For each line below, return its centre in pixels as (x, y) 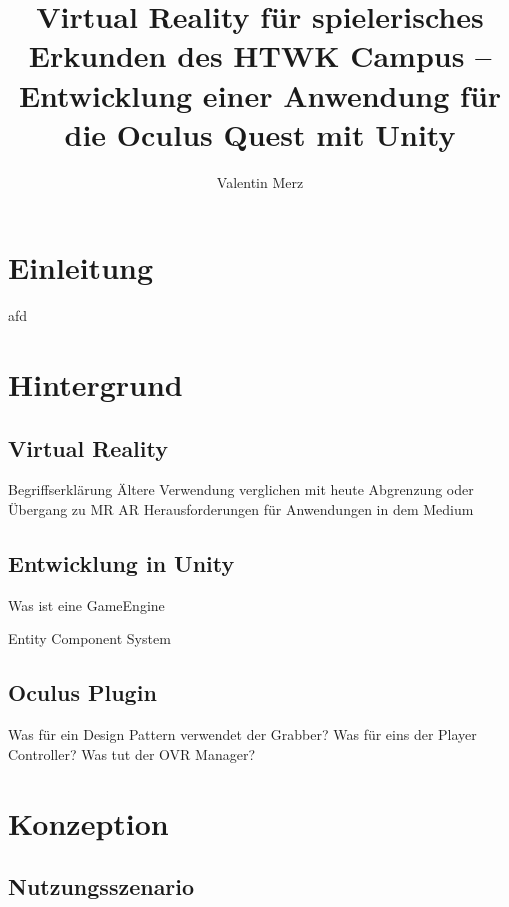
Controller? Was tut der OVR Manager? (131, 753)
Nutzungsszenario (101, 886)
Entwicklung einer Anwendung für (260, 94)
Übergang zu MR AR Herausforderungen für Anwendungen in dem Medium (241, 508)
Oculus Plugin (82, 692)
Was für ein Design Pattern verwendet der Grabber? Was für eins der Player (242, 734)
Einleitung (81, 267)
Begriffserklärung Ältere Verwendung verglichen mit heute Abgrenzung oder (241, 489)
